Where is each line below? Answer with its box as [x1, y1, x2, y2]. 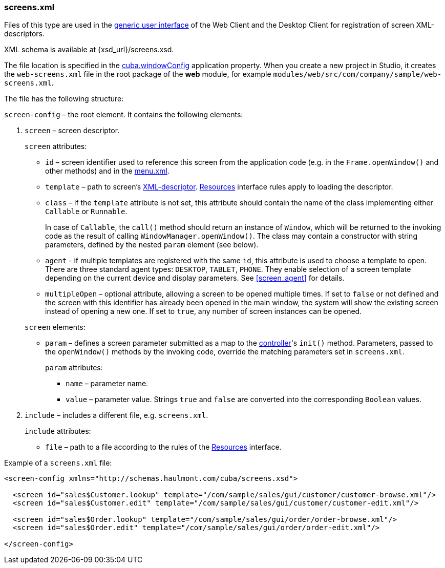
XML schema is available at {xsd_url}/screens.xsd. [4, 45, 174, 54]
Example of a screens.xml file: [4, 458, 112, 468]
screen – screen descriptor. [25, 126, 120, 135]
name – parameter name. [66, 379, 149, 388]
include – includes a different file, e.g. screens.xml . [25, 411, 208, 420]
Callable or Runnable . [45, 207, 128, 216]
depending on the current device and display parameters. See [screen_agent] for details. [45, 274, 345, 283]
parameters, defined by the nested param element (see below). [45, 240, 259, 249]
